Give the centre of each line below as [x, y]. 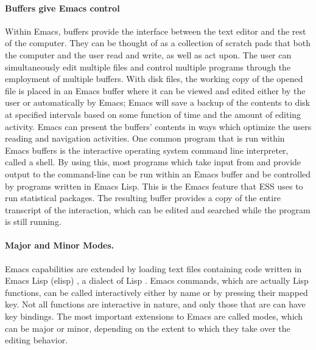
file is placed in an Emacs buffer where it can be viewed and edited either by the [155, 90]
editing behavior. [37, 340]
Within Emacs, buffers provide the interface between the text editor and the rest [156, 31]
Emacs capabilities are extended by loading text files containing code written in [153, 268]
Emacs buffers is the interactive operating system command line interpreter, [147, 150]
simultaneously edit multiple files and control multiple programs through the [148, 67]
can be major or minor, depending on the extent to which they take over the [148, 328]
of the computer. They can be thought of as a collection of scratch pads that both [158, 43]
